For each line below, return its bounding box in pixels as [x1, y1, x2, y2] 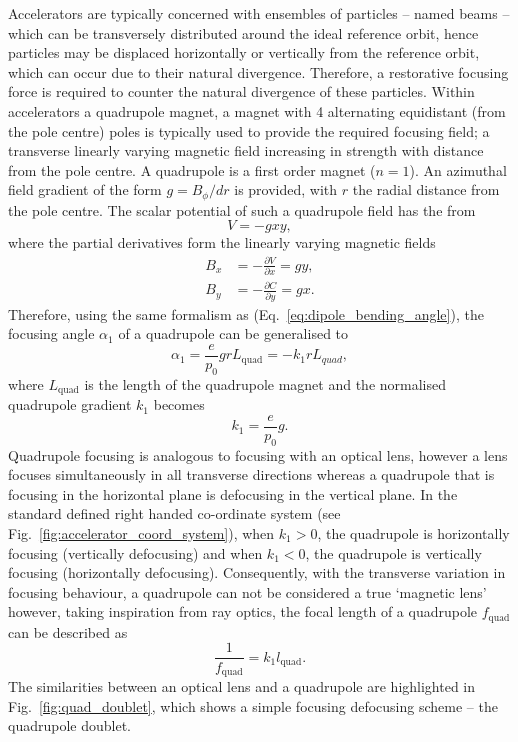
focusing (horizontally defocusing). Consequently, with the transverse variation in [8, 562, 506, 583]
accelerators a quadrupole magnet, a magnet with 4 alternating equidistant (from [8, 100, 506, 121]
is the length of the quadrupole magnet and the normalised [84, 373, 447, 394]
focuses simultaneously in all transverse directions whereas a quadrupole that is [8, 464, 495, 485]
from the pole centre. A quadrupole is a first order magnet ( [8, 159, 376, 180]
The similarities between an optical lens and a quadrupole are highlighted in [8, 675, 476, 696]
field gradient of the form [8, 179, 162, 200]
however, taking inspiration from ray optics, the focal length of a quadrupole [8, 601, 478, 622]
